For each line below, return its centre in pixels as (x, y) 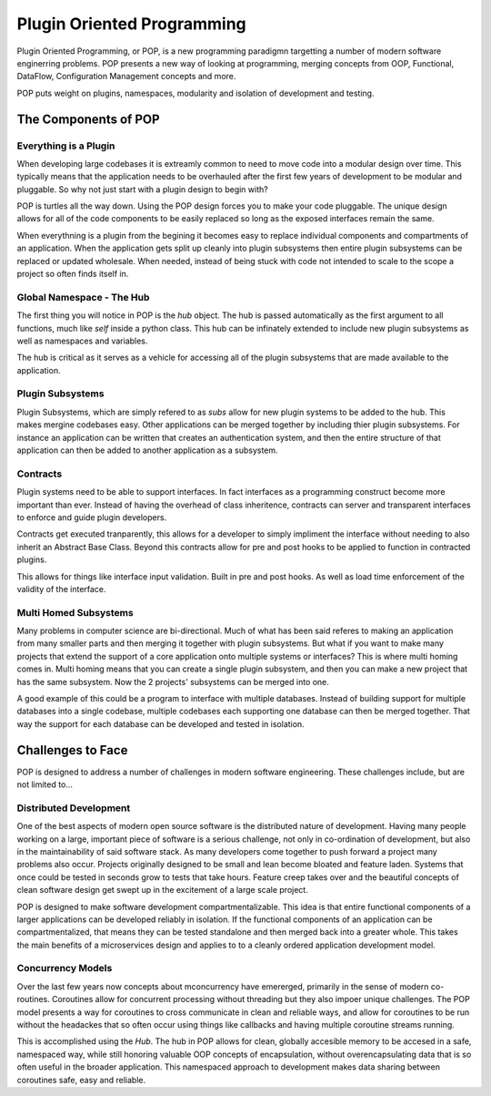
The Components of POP (88, 119)
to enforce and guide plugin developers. (92, 517)
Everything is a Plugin (66, 146)
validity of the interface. (61, 589)
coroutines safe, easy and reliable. (81, 1080)
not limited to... (45, 784)
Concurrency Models (65, 968)
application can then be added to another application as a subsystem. (147, 450)
